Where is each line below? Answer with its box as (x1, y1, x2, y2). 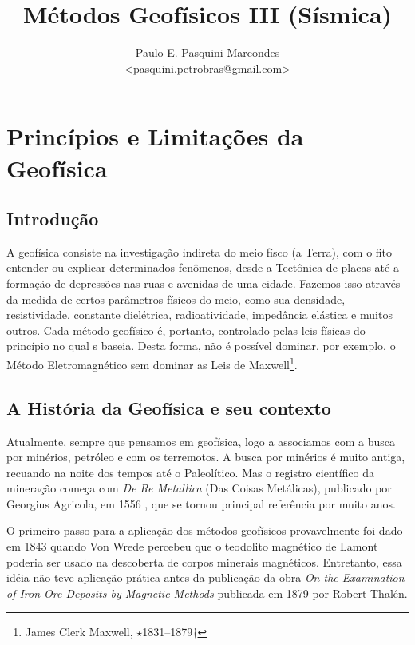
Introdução (6, 206, 99, 231)
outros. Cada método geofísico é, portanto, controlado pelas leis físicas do (6, 321, 366, 338)
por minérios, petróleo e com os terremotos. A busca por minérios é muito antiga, (6, 448, 405, 465)
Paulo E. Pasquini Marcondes (135, 44, 280, 61)
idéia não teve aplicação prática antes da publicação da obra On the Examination (6, 569, 405, 586)
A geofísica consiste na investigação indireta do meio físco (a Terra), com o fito (6, 243, 393, 260)
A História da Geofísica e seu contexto (6, 395, 331, 420)
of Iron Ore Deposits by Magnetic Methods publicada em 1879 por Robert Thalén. (6, 584, 408, 601)
